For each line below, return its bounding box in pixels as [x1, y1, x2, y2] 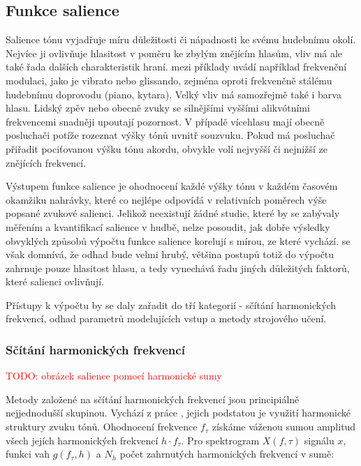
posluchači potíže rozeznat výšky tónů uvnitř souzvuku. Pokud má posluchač [6, 128, 335, 142]
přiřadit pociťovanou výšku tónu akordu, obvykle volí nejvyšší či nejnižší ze [6, 141, 327, 156]
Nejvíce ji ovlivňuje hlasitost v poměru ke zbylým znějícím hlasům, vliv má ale [6, 45, 343, 60]
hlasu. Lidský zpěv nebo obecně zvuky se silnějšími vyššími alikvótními [6, 100, 310, 115]
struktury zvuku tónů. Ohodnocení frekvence [6, 419, 198, 434]
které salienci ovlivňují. [6, 274, 104, 289]
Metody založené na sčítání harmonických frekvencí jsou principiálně [6, 391, 300, 406]
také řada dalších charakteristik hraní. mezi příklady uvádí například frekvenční [6, 59, 347, 74]
